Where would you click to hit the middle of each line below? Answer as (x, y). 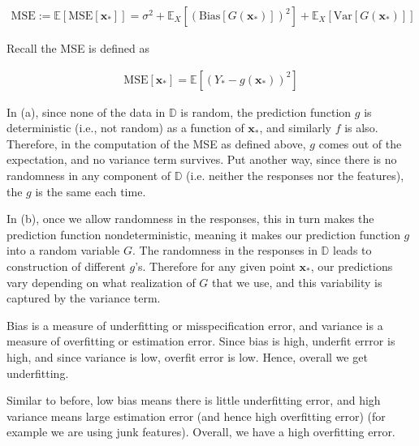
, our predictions (352, 266)
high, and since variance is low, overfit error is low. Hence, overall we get (187, 356)
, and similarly (295, 128)
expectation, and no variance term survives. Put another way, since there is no (202, 159)
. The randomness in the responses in (225, 250)
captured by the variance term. (84, 298)
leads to (352, 250)
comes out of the (360, 143)
